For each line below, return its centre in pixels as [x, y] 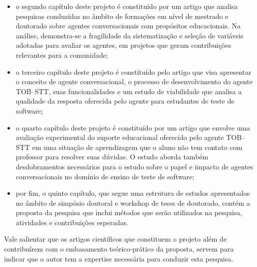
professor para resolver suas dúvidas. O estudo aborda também [112, 157]
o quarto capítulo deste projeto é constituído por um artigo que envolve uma [133, 127]
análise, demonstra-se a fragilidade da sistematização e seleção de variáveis [129, 35]
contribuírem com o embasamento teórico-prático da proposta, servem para [119, 249]
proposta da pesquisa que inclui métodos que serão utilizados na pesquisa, [129, 212]
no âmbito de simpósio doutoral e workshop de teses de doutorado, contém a [133, 202]
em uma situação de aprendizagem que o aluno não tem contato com [137, 147]
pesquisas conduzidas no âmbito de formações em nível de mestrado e [122, 16]
